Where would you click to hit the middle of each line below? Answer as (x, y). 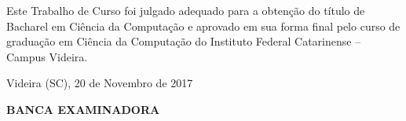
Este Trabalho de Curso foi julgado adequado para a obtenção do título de (186, 10)
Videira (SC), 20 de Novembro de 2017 (100, 83)
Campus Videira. (47, 56)
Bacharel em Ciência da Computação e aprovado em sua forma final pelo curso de (203, 26)
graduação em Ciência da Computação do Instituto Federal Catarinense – (184, 41)
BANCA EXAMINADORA (83, 109)
